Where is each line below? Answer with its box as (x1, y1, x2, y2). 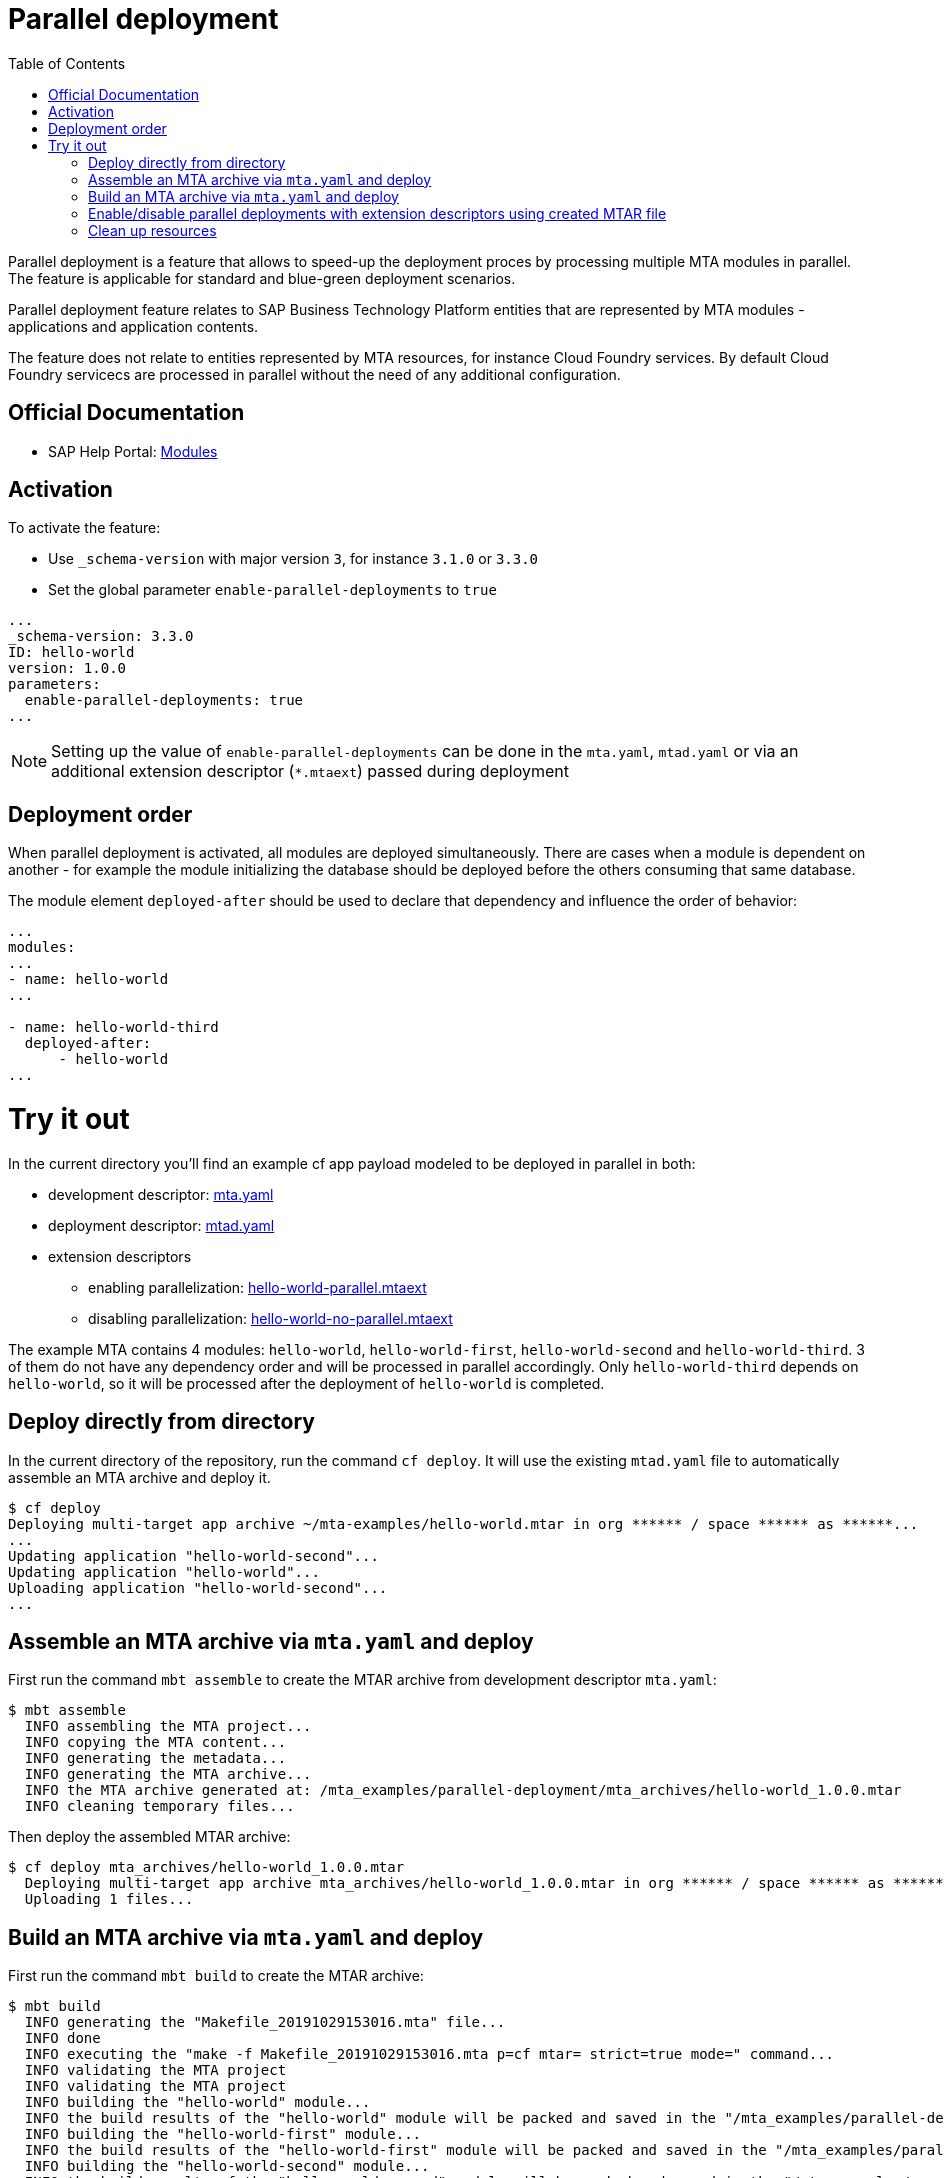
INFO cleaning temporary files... (24, 1798, 295, 1815)
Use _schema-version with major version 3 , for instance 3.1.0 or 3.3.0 (48, 550, 539, 568)
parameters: (8, 676, 101, 693)
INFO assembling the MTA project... (24, 1718, 312, 1735)
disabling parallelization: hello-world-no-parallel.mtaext (88, 1309, 453, 1327)
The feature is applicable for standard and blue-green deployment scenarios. (8, 269, 516, 287)
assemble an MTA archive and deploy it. (8, 1468, 271, 1486)
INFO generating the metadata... (24, 1750, 287, 1767)
